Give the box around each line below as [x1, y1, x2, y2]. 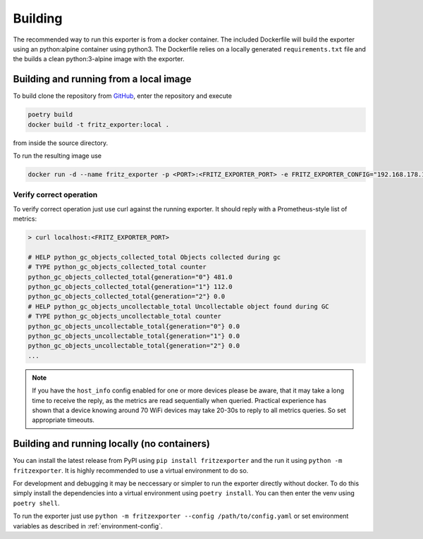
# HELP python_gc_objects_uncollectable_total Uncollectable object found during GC [27, 302, 329, 310]
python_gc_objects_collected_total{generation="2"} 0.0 [27, 292, 226, 301]
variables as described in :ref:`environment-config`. [13, 521, 163, 530]
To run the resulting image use [13, 151, 102, 160]
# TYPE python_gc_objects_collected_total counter [27, 263, 207, 271]
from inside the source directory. [13, 138, 109, 147]
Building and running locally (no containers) [13, 438, 211, 450]
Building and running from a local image [13, 73, 192, 85]
